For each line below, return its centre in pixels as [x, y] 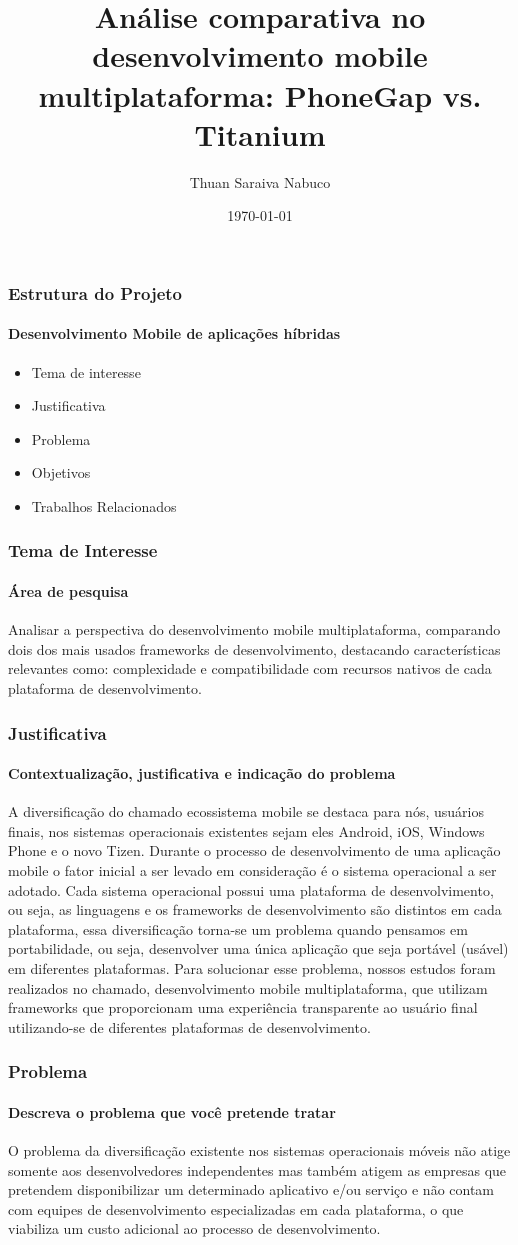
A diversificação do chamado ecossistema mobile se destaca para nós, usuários [246, 811]
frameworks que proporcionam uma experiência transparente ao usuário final [243, 1007]
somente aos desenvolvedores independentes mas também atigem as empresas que [257, 1169]
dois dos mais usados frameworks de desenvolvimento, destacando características [254, 648]
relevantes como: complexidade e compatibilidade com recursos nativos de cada [250, 668]
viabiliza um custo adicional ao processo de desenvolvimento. [194, 1228]
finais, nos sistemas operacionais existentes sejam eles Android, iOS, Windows [246, 830]
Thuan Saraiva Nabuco [260, 181]
